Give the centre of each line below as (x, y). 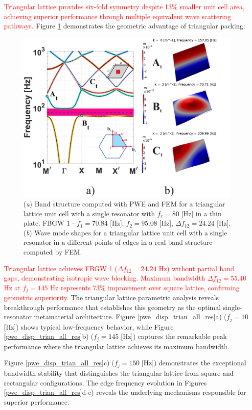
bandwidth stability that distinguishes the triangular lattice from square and (119, 372)
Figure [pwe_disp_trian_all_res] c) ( (59, 363)
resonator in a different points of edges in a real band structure (118, 242)
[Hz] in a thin (201, 213)
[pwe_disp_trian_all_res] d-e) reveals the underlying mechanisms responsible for (125, 392)
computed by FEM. (53, 251)
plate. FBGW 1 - (49, 223)
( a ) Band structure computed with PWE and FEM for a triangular (124, 204)
